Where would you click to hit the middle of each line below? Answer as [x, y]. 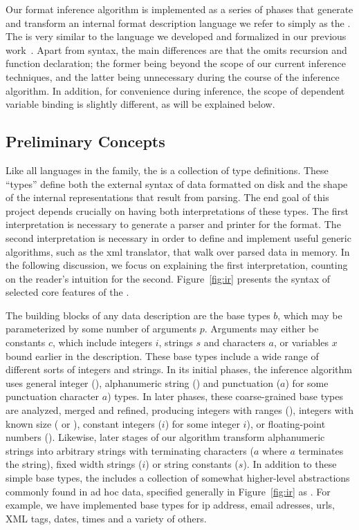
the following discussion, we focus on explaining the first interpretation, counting [177, 265]
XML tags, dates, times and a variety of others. [106, 518]
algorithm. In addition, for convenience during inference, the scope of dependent [175, 90]
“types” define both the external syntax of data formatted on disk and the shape [177, 183]
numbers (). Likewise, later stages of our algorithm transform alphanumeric [165, 437]
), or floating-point [286, 423]
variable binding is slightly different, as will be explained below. [140, 104]
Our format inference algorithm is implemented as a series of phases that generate [179, 9]
